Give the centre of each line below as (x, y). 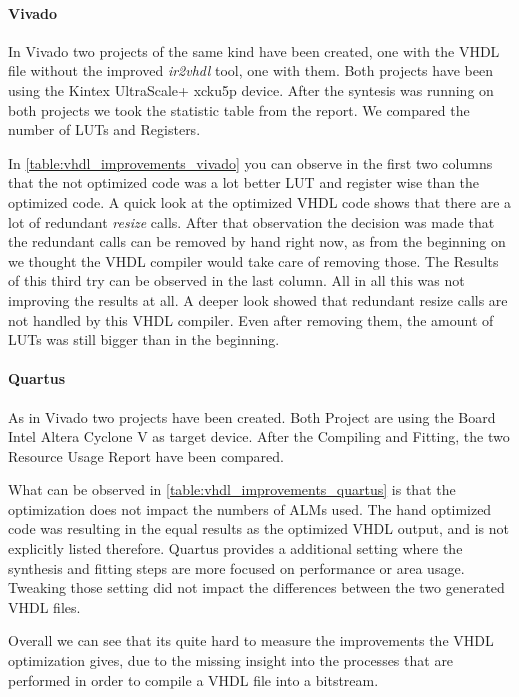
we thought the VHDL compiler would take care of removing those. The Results (253, 260)
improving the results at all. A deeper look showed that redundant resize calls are (258, 299)
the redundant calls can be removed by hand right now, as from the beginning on (257, 241)
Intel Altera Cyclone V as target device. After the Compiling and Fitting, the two (259, 436)
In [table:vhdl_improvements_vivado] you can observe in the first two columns (250, 162)
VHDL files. (44, 606)
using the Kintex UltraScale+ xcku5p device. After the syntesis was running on (251, 89)
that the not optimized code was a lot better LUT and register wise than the (244, 182)
